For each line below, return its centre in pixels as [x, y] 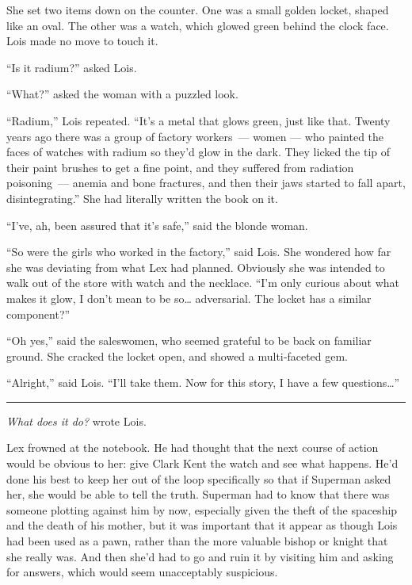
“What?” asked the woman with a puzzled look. [122, 94]
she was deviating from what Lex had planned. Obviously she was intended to [196, 267]
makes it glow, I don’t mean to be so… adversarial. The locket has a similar [189, 298]
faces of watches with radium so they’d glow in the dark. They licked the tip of [198, 152]
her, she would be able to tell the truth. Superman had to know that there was [198, 494]
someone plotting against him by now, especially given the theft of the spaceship [202, 509]
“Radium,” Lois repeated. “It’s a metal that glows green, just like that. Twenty [198, 120]
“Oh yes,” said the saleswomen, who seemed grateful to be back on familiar [189, 340]
